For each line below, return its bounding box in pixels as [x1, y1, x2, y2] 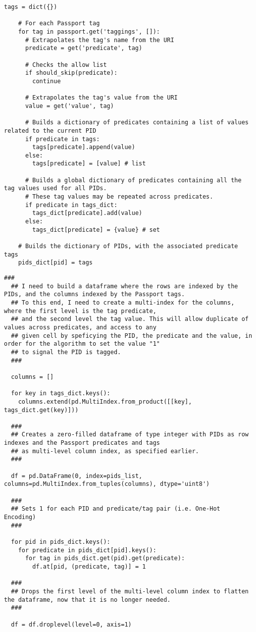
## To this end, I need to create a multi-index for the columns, [11, 299, 235, 306]
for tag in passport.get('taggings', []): [18, 28, 160, 35]
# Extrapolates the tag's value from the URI [25, 94, 178, 102]
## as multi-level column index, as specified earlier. [11, 447, 199, 455]
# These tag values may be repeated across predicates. [25, 193, 213, 201]
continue [32, 77, 61, 85]
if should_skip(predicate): [25, 69, 118, 77]
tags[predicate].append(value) [32, 144, 135, 151]
